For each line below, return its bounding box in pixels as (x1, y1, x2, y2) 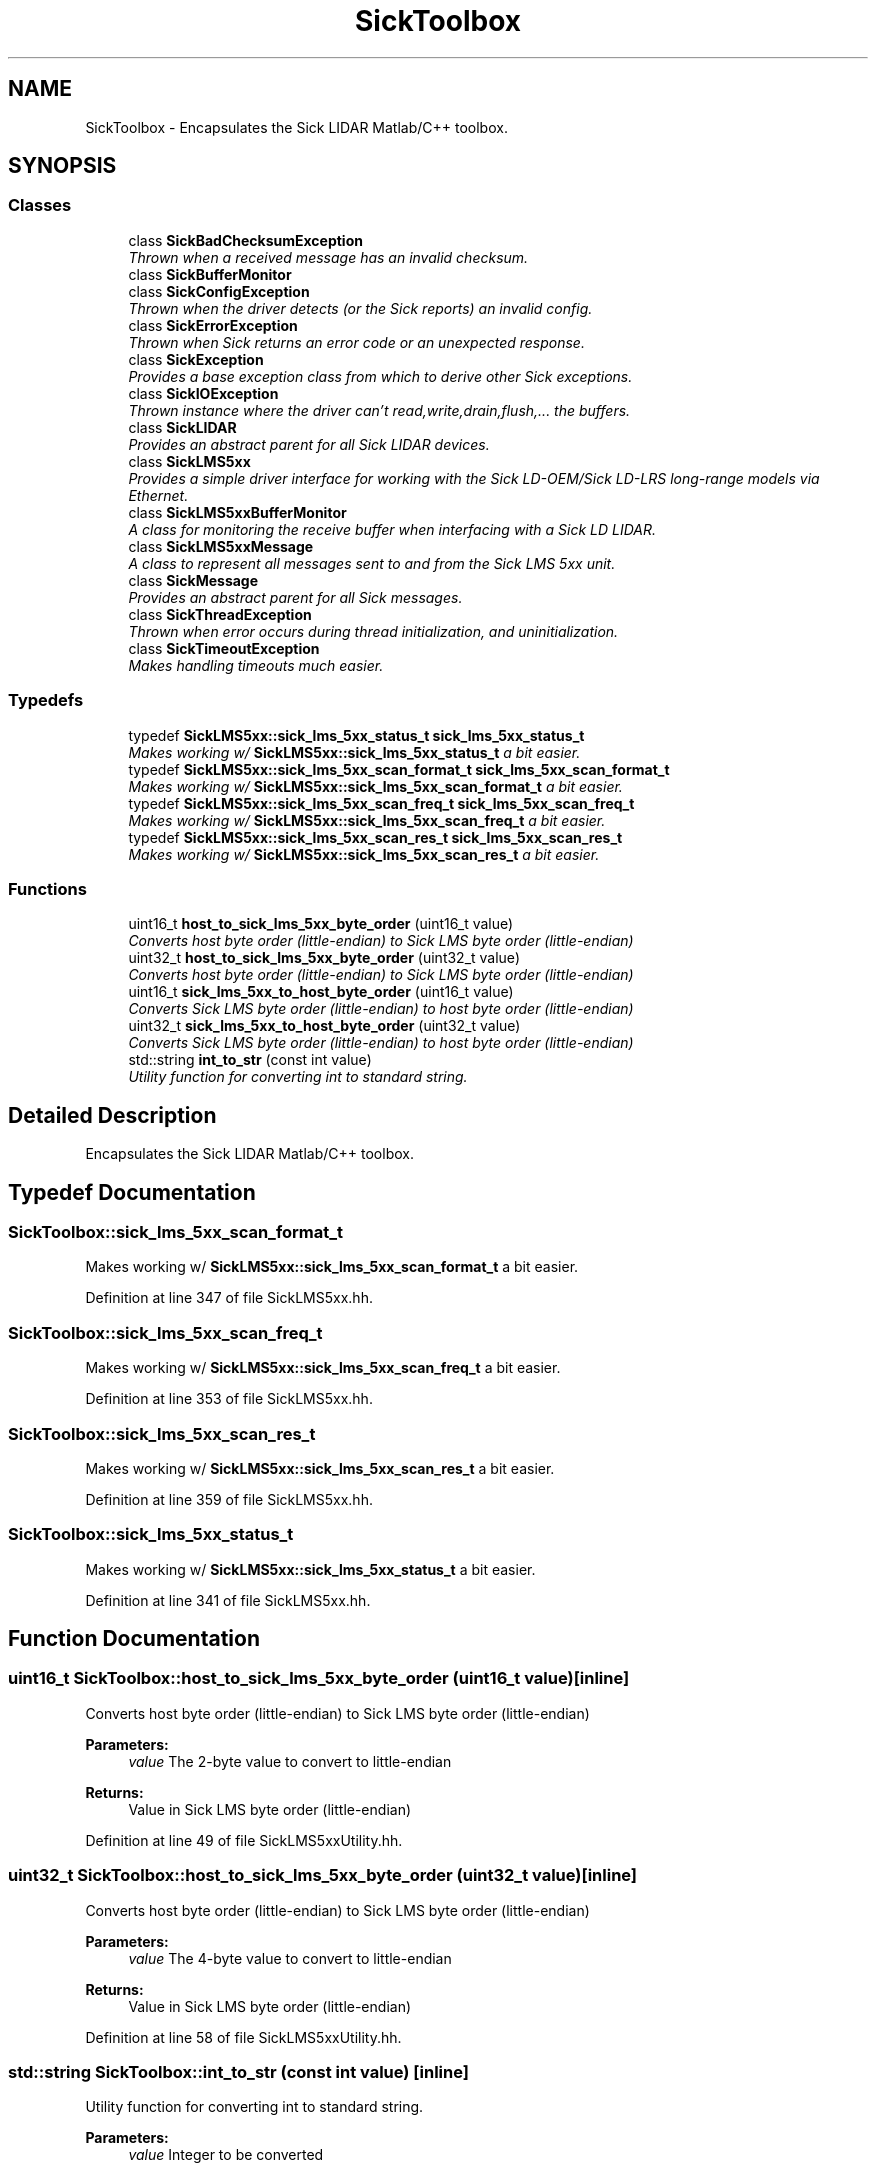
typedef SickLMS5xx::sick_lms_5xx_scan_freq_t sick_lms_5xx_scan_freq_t (128, 794, 635, 812)
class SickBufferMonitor (128, 265, 292, 283)
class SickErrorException (128, 316, 298, 334)
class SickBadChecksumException (128, 231, 363, 249)
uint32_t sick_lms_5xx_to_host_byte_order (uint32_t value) (128, 1017, 521, 1035)
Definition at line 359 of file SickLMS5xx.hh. (85, 1490, 373, 1508)
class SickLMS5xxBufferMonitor (128, 503, 347, 521)
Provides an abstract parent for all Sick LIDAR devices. (128, 435, 490, 453)
